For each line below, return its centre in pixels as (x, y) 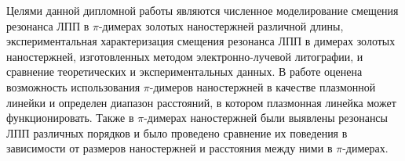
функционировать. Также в (70, 118)
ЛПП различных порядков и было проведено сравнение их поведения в (177, 132)
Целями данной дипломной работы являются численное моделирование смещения (202, 10)
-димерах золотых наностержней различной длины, (221, 25)
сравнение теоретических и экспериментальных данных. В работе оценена (184, 72)
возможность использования (73, 86)
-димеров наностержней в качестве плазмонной (263, 86)
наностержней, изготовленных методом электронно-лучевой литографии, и (185, 56)
